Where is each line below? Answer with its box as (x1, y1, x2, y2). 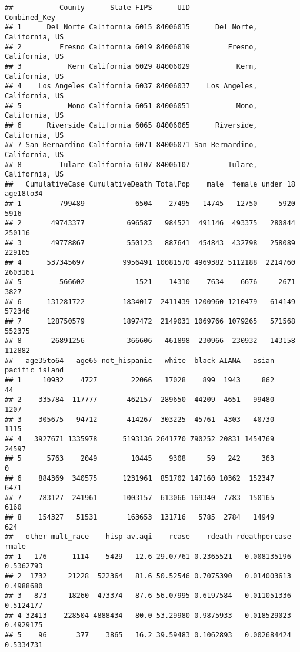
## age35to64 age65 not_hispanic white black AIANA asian (5, 356, 275, 365)
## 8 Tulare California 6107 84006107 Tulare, (5, 160, 258, 169)
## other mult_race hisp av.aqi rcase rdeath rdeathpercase (5, 533, 291, 541)
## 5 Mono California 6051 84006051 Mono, (5, 101, 258, 110)
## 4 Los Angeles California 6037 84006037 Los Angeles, (5, 82, 258, 91)
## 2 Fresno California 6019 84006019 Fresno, (5, 42, 258, 51)
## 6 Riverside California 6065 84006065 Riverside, (5, 121, 258, 129)
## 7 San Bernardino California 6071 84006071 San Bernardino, (5, 141, 258, 149)
